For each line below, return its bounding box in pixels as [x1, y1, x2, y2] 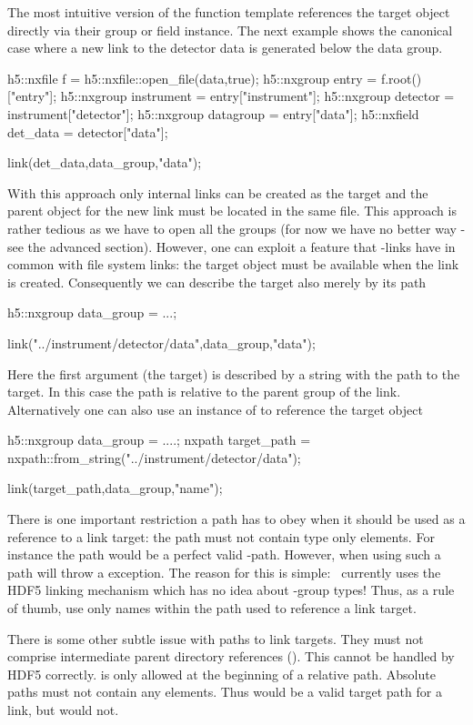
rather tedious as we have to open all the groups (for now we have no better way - [7, 218, 466, 237]
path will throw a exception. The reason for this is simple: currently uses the [7, 562, 441, 581]
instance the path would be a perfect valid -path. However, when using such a [7, 545, 441, 564]
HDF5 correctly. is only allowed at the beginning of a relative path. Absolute [7, 664, 436, 683]
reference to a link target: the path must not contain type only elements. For [7, 527, 435, 546]
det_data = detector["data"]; [7, 122, 168, 141]
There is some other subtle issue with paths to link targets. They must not [7, 629, 424, 648]
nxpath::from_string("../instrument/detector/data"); [7, 448, 301, 467]
